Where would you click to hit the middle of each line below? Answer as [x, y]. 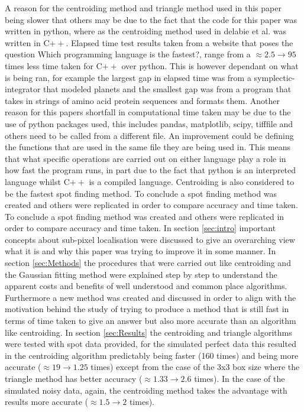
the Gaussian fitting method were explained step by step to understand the [141, 274]
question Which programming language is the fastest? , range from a [128, 54]
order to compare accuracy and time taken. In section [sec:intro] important [140, 228]
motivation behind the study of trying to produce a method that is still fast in [147, 309]
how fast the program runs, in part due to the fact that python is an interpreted [151, 170]
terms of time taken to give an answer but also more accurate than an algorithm [151, 321]
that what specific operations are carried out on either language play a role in [145, 158]
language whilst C [37, 181]
